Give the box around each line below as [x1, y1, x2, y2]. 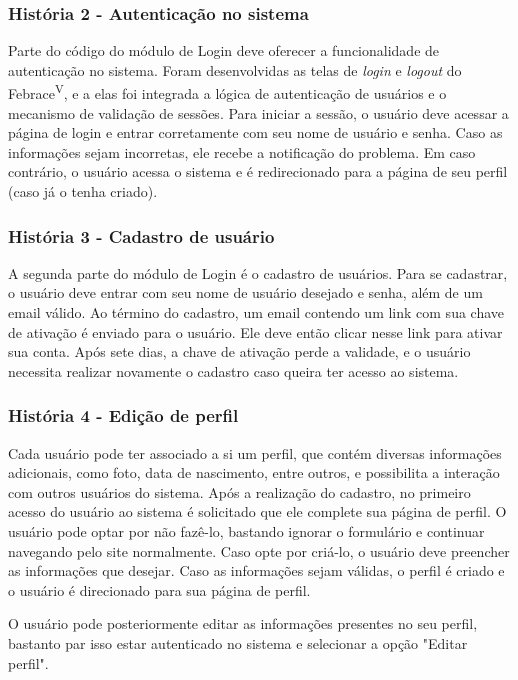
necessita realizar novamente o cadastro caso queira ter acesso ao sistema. [8, 360, 459, 381]
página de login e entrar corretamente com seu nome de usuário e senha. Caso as [8, 122, 503, 143]
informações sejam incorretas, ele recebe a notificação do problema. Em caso [8, 141, 476, 162]
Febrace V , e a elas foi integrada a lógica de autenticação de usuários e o [8, 80, 447, 104]
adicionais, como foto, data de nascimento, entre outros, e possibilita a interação [8, 462, 500, 483]
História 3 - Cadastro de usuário [8, 223, 275, 248]
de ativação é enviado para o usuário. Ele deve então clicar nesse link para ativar [8, 321, 503, 342]
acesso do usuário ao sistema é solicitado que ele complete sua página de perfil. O [8, 501, 507, 522]
